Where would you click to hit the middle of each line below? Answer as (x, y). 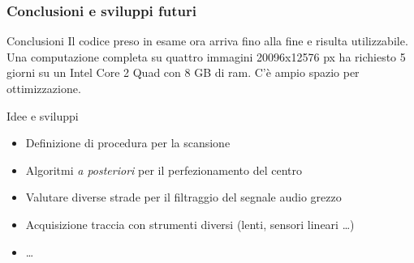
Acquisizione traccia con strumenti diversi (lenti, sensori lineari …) (190, 224)
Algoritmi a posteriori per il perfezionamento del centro (164, 170)
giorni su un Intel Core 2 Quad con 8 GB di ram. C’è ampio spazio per (183, 72)
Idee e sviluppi (43, 115)
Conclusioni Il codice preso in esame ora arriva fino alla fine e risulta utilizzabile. (207, 41)
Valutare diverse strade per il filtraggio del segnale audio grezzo (183, 197)
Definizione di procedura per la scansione (128, 143)
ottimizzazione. (44, 88)
